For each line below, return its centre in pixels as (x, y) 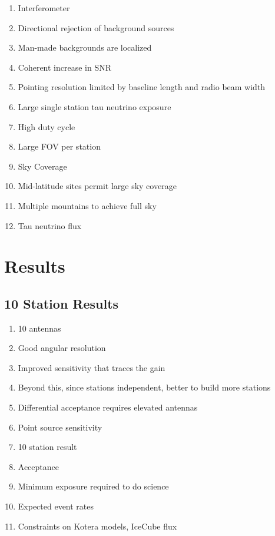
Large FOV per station (59, 146)
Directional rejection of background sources (96, 27)
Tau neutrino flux (50, 225)
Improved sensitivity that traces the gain (92, 367)
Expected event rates (56, 506)
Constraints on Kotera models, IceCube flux (97, 526)
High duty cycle (47, 126)
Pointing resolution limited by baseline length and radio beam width (142, 87)
